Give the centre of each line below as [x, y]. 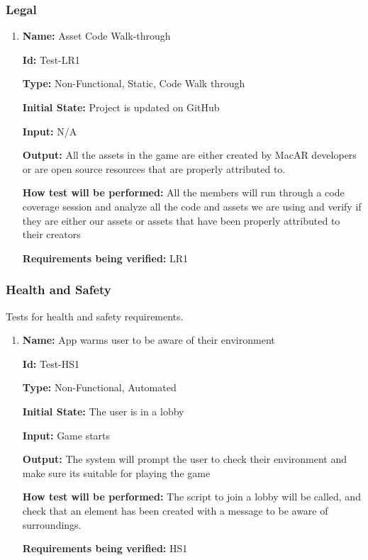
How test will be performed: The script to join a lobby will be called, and [191, 497]
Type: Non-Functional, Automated [99, 387]
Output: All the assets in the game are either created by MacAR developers [189, 155]
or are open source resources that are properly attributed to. [154, 168]
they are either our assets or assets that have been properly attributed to [181, 220]
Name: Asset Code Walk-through [96, 36]
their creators [51, 234]
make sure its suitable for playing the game [116, 472]
